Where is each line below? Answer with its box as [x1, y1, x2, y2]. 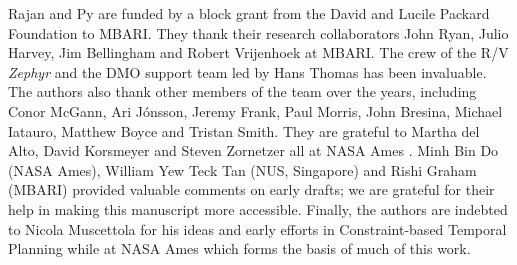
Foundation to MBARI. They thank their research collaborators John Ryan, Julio [8, 22, 509, 43]
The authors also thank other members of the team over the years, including [8, 81, 477, 102]
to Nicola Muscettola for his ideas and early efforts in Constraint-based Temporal [8, 218, 507, 239]
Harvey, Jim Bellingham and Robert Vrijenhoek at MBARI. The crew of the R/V [8, 42, 509, 63]
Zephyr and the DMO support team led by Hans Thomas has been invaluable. [8, 61, 487, 82]
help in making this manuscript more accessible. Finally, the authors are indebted [8, 198, 508, 219]
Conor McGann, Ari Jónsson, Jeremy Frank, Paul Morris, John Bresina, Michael [8, 100, 503, 121]
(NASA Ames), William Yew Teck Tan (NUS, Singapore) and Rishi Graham [8, 159, 477, 180]
